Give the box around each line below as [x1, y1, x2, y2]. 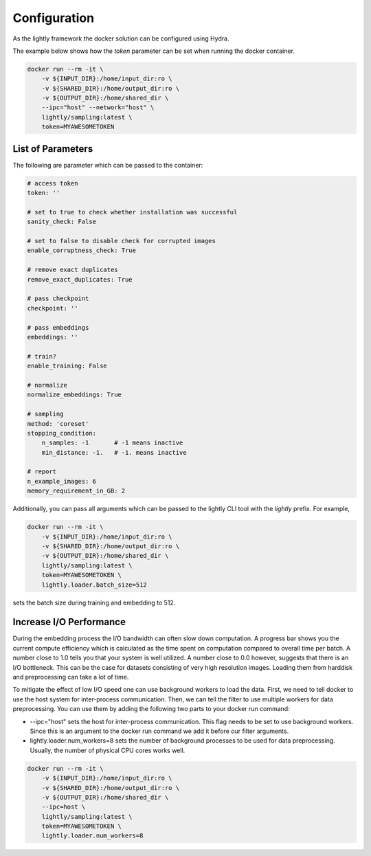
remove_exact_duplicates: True [27, 275, 133, 283]
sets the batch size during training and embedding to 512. [12, 598, 176, 607]
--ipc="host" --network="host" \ [41, 104, 155, 111]
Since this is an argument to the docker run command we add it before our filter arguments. [30, 727, 289, 735]
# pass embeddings [27, 324, 89, 331]
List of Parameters [12, 143, 93, 155]
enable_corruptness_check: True [27, 247, 137, 254]
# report [27, 468, 57, 475]
